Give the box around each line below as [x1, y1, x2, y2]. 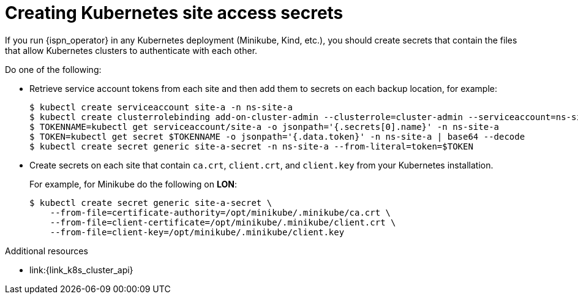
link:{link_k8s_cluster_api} [29, 264, 133, 275]
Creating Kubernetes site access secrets [5, 2, 343, 23]
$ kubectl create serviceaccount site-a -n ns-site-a [29, 102, 293, 112]
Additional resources [5, 245, 88, 256]
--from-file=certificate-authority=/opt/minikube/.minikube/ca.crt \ [50, 207, 391, 218]
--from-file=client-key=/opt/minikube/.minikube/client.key [50, 227, 345, 237]
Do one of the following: [5, 64, 102, 75]
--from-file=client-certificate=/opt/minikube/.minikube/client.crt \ [50, 217, 396, 227]
